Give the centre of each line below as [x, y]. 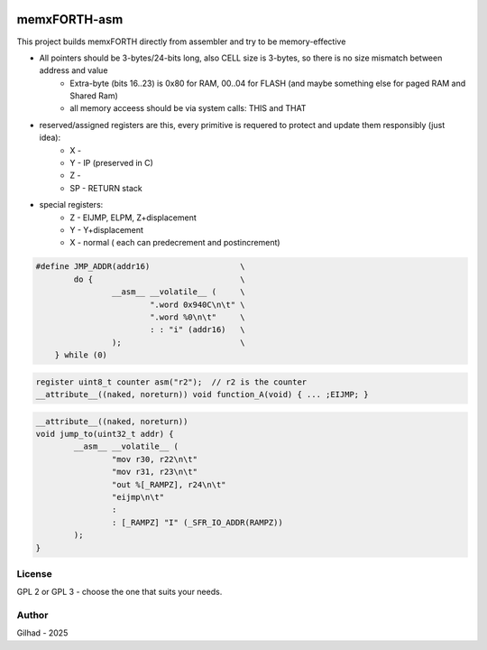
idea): [50, 138]
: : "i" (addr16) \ [197, 330]
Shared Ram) [94, 96]
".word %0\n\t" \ [197, 317]
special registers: [71, 205]
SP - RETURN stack [106, 188]
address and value [74, 70]
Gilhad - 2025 [42, 633]
